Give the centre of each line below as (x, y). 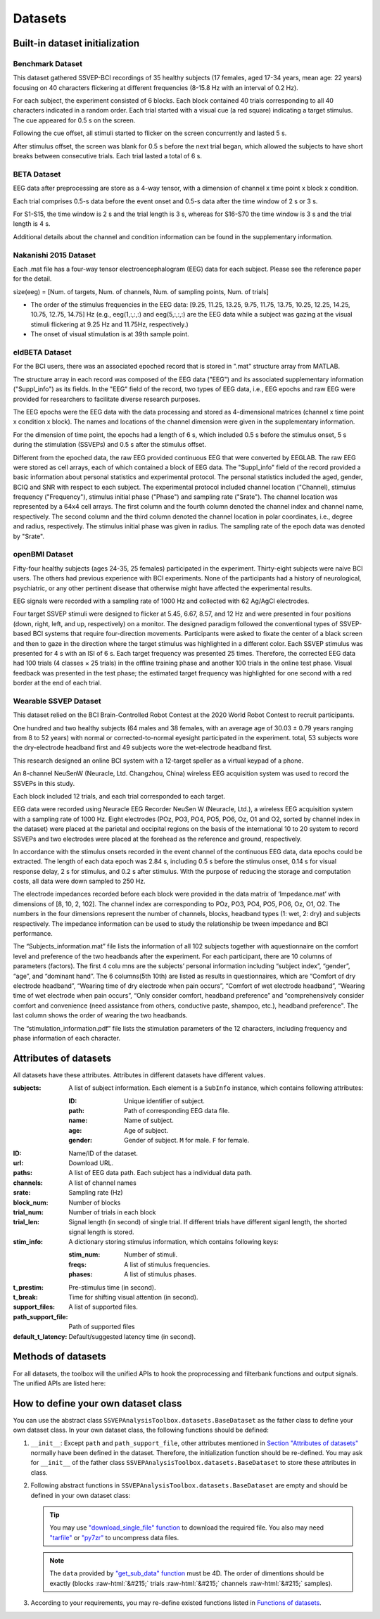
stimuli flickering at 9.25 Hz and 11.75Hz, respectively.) (110, 324)
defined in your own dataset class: (81, 1495)
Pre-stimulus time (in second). (112, 1287)
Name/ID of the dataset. (103, 1153)
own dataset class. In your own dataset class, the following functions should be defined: (141, 1430)
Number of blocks (95, 1202)
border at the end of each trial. (57, 683)
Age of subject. (146, 1130)
